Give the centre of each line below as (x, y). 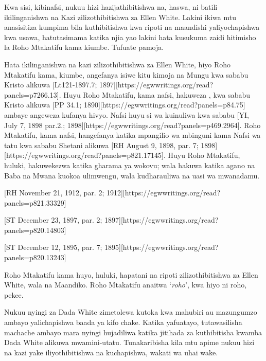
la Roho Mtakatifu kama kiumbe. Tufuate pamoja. (84, 47)
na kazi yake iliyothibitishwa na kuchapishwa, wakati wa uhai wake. (111, 352)
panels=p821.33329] (35, 202)
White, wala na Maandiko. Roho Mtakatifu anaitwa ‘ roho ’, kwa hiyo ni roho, (126, 285)
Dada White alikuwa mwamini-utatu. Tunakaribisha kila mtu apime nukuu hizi (129, 342)
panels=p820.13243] (35, 257)
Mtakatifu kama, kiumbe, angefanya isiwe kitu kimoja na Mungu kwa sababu (126, 74)
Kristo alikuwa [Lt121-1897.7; (51, 85)
